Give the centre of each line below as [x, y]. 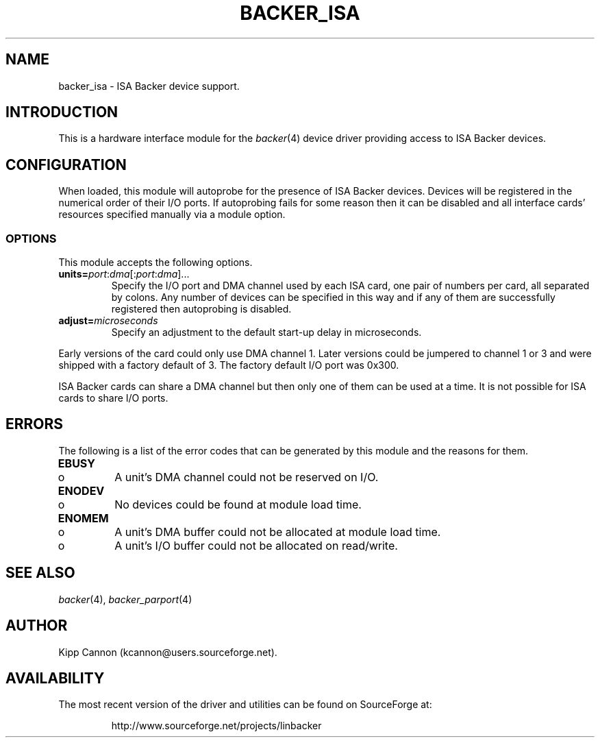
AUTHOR [37, 626]
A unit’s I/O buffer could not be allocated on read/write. [256, 545]
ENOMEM [83, 518]
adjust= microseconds [108, 321]
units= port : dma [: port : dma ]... [124, 274]
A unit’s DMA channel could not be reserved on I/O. [247, 477]
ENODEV [81, 490]
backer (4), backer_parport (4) [125, 599]
